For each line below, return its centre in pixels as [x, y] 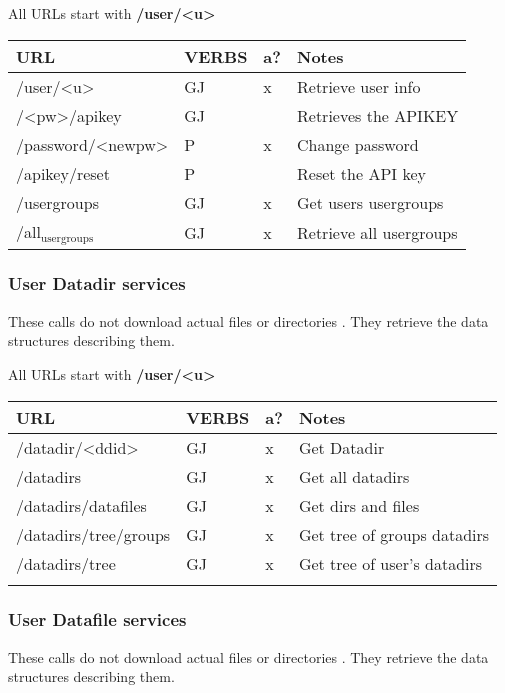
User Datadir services [97, 283]
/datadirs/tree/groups [93, 534]
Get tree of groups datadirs [394, 534]
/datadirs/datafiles [81, 505]
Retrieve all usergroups [377, 232]
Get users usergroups [370, 202]
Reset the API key [361, 173]
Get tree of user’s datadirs [390, 563]
